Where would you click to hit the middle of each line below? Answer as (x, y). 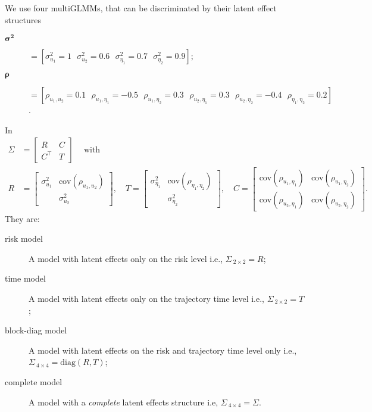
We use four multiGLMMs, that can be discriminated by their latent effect (141, 8)
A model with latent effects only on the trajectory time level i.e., (147, 298)
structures (23, 19)
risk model (24, 238)
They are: (22, 218)
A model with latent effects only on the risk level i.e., (126, 258)
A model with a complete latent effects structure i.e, (124, 402)
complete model (34, 381)
